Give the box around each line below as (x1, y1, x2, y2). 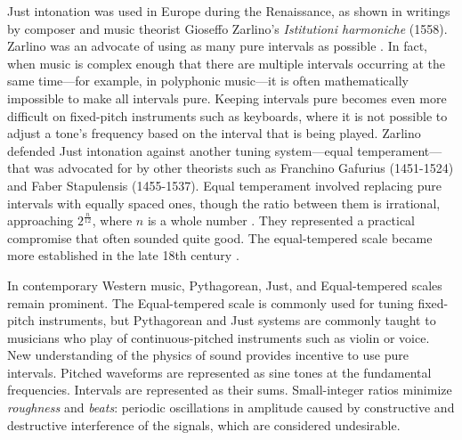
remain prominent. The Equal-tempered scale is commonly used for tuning (7, 293, 414, 312)
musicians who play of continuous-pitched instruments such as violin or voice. (7, 328, 430, 346)
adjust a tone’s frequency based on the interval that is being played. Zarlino (7, 124, 421, 143)
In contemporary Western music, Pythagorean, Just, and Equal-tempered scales (7, 275, 442, 294)
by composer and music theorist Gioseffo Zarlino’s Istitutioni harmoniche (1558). (7, 19, 448, 37)
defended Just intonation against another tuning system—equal (7, 141, 353, 159)
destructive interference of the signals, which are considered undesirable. (7, 415, 401, 434)
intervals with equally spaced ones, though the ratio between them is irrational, (7, 193, 441, 212)
